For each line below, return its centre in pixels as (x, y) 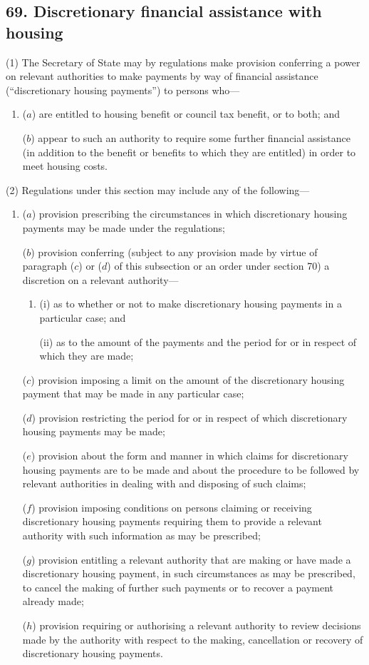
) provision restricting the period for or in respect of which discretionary (189, 417)
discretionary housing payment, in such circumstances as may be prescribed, (189, 573)
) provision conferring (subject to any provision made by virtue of (174, 252)
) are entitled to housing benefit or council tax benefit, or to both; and (186, 114)
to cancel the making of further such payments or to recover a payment (178, 587)
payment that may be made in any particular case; (133, 394)
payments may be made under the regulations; (124, 227)
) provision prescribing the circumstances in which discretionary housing (189, 214)
